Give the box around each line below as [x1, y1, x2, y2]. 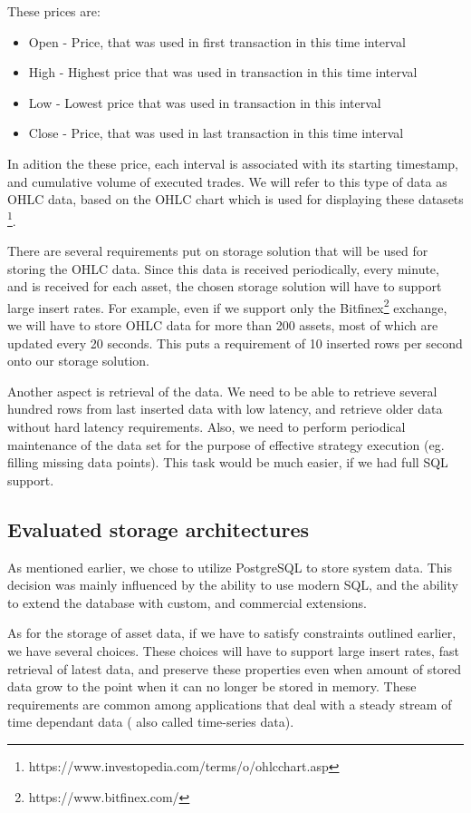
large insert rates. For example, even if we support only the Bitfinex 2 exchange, [7, 295, 447, 317]
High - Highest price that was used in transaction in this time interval [28, 63, 418, 82]
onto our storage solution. [7, 351, 149, 370]
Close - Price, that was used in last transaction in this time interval [28, 123, 404, 142]
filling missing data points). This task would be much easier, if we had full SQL [7, 453, 448, 472]
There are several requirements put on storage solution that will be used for [7, 241, 428, 260]
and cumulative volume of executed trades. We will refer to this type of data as [7, 171, 447, 191]
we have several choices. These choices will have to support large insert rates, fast [7, 641, 459, 660]
